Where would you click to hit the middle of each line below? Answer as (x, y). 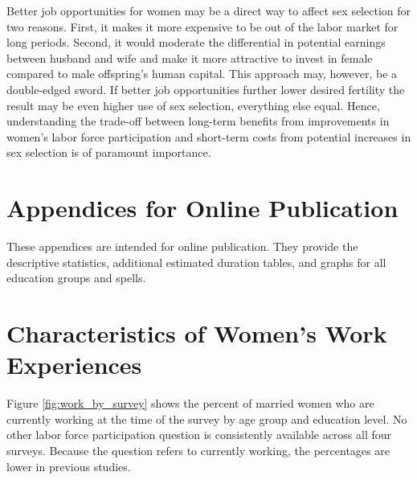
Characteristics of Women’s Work (197, 333)
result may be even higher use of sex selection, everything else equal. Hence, (193, 105)
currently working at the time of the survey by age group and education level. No (207, 418)
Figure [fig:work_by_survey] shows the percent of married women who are (190, 403)
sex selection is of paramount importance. (109, 152)
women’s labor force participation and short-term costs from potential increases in (209, 136)
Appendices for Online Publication (202, 208)
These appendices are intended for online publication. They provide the (182, 246)
